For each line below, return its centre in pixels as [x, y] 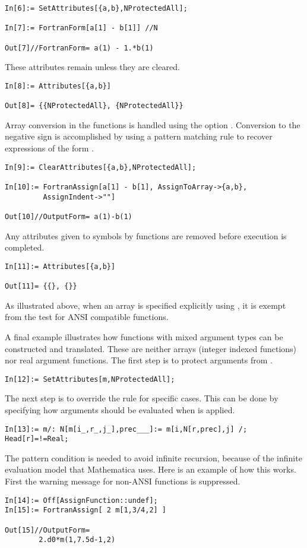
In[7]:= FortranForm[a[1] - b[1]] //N [81, 28]
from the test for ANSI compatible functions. [87, 317]
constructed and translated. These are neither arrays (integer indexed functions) [151, 348]
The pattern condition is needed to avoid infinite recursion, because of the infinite [153, 457]
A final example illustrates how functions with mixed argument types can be [144, 336]
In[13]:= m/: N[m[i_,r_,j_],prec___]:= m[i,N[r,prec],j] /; [126, 429]
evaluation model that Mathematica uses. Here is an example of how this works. [151, 469]
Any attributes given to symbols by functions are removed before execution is [146, 235]
